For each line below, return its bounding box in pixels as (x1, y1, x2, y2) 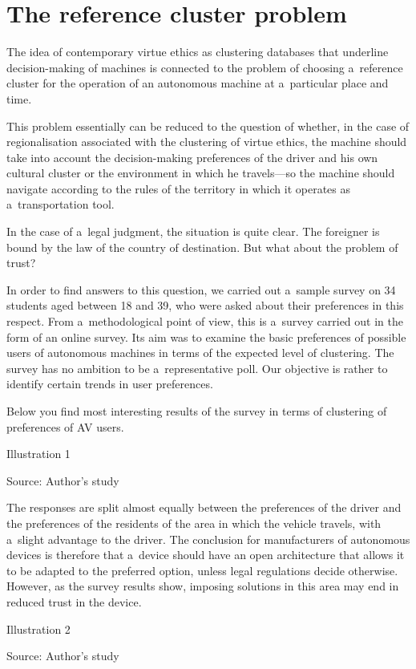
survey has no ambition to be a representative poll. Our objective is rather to (6, 359, 388, 376)
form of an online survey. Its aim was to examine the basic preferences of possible (6, 328, 406, 345)
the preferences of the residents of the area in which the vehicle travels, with (6, 514, 382, 531)
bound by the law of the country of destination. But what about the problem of (6, 238, 398, 255)
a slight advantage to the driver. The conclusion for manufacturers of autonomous (6, 530, 410, 547)
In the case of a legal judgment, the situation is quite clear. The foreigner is (6, 223, 380, 240)
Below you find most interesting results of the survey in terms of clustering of (6, 403, 387, 419)
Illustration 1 (6, 445, 71, 462)
